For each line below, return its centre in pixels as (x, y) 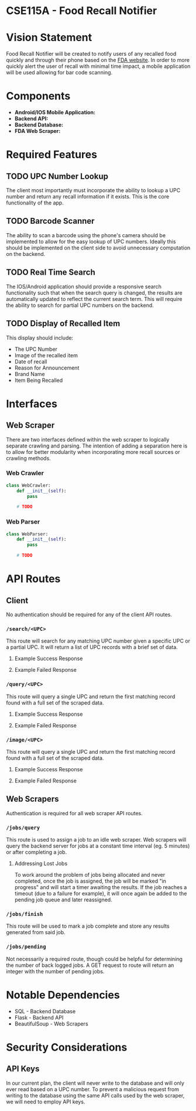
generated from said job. (36, 932)
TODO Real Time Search (51, 273)
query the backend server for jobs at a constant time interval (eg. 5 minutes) (98, 846)
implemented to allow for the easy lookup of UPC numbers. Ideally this (91, 241)
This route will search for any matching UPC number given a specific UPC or (98, 641)
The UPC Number (36, 349)
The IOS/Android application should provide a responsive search (84, 286)
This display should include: (40, 337)
